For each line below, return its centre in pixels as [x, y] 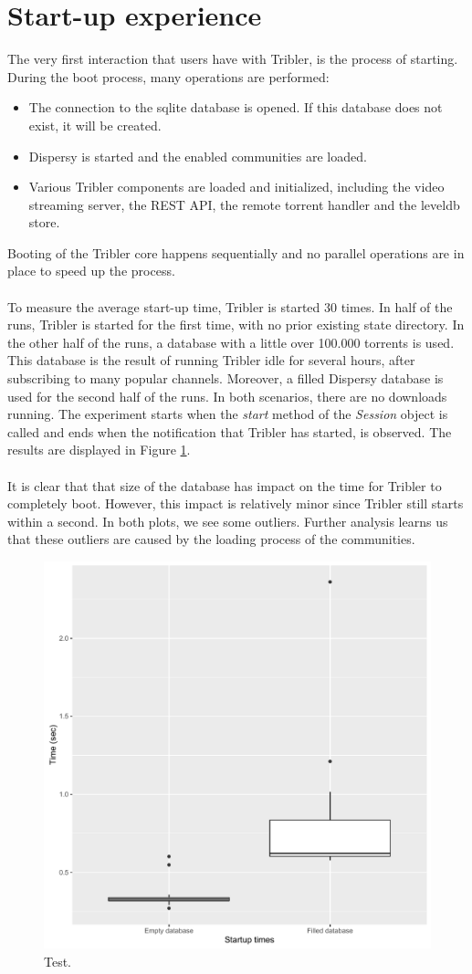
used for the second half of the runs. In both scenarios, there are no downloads [227, 396]
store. [44, 222]
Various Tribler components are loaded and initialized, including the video [236, 187]
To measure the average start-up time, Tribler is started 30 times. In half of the [230, 306]
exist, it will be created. [95, 125]
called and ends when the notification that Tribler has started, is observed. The [230, 431]
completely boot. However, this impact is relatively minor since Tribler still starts [236, 503]
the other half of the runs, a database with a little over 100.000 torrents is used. [231, 342]
